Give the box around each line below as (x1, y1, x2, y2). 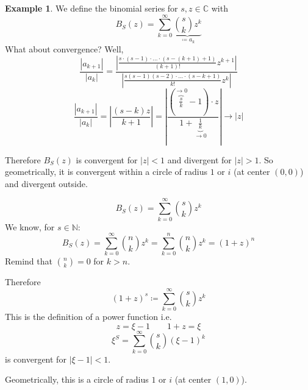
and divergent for (167, 153, 232, 166)
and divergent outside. (5, 177, 88, 190)
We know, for (5, 220, 55, 233)
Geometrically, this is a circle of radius (5, 373, 149, 386)
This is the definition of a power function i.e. (5, 310, 172, 323)
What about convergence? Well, (5, 43, 124, 55)
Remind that (5, 255, 52, 268)
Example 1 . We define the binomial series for (5, 2, 178, 14)
